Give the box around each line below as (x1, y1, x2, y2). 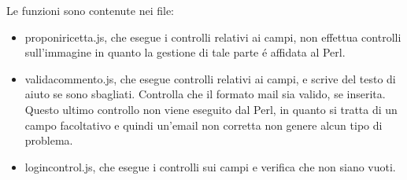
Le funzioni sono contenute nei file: (6, 2, 174, 18)
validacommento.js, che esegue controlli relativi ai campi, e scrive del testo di (24, 70, 396, 86)
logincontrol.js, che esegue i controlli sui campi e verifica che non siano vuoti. (24, 158, 396, 174)
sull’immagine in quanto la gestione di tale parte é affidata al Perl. (24, 44, 346, 61)
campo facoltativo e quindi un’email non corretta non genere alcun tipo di (24, 116, 383, 133)
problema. (24, 132, 73, 149)
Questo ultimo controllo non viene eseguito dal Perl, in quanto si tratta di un (24, 101, 398, 117)
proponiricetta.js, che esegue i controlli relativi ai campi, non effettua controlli (24, 28, 401, 45)
